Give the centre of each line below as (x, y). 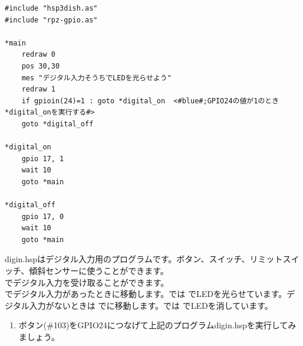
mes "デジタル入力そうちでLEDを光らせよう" (96, 78)
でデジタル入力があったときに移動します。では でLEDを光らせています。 (146, 294)
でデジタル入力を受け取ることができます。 (87, 282)
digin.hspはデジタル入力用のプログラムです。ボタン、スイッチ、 (127, 259)
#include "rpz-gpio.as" (51, 20)
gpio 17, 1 (43, 159)
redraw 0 (38, 55)
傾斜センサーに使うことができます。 (99, 271)
